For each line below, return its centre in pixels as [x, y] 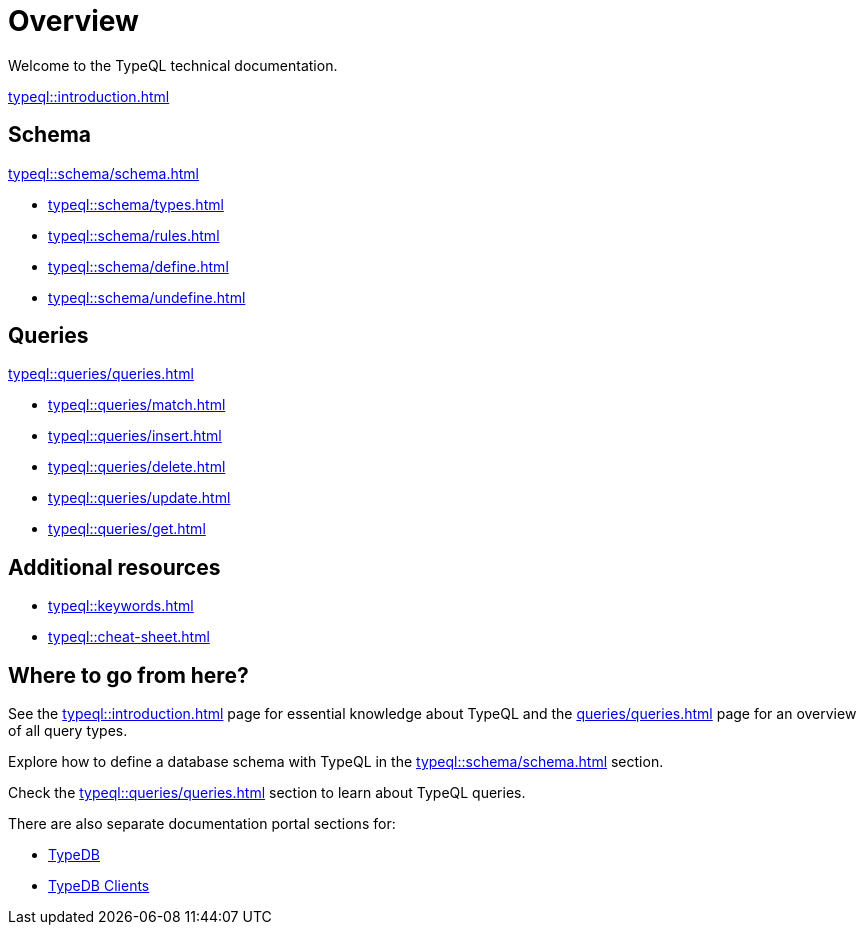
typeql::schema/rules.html [134, 235]
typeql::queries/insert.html [135, 436]
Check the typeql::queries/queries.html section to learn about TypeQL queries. [267, 793]
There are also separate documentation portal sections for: [202, 824]
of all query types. [68, 731]
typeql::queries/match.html [137, 405]
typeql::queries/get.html [127, 529]
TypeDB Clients [99, 886]
